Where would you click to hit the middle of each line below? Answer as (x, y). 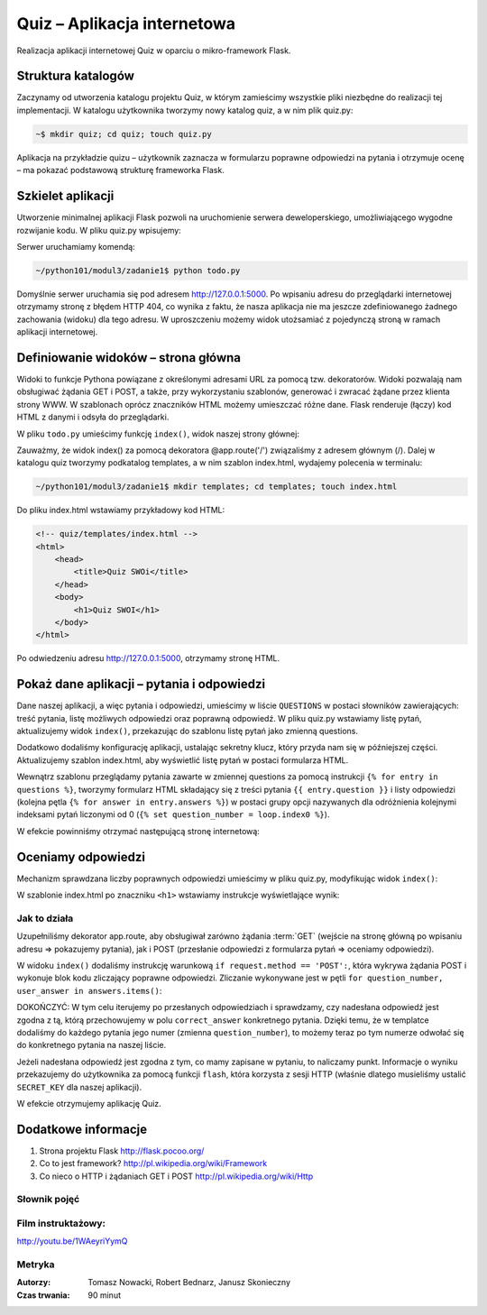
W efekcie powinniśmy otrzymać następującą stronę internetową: (138, 831)
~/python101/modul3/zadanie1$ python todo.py (138, 270)
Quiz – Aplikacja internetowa (126, 23)
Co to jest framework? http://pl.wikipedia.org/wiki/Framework (153, 1163)
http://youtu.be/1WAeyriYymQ (72, 1241)
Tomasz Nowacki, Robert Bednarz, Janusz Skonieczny (189, 1283)
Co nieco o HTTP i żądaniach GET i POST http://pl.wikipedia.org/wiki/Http (176, 1176)
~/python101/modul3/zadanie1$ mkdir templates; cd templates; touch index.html (216, 487)
